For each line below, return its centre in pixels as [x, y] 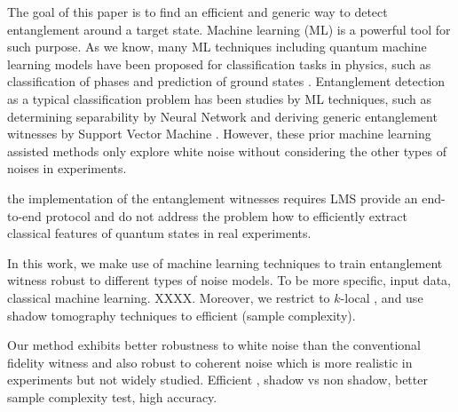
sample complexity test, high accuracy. [112, 396]
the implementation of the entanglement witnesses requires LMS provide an [213, 198]
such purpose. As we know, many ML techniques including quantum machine [217, 47]
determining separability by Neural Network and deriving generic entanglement [222, 116]
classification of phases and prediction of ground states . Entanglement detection [226, 81]
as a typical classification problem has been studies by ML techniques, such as [220, 98]
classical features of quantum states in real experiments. [159, 233]
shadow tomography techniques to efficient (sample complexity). [182, 315]
